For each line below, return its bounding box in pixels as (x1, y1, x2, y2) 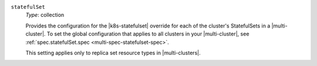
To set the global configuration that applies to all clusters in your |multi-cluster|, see (46, 30, 249, 37)
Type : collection (25, 12, 65, 19)
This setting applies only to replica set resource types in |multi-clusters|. (25, 49, 201, 56)
